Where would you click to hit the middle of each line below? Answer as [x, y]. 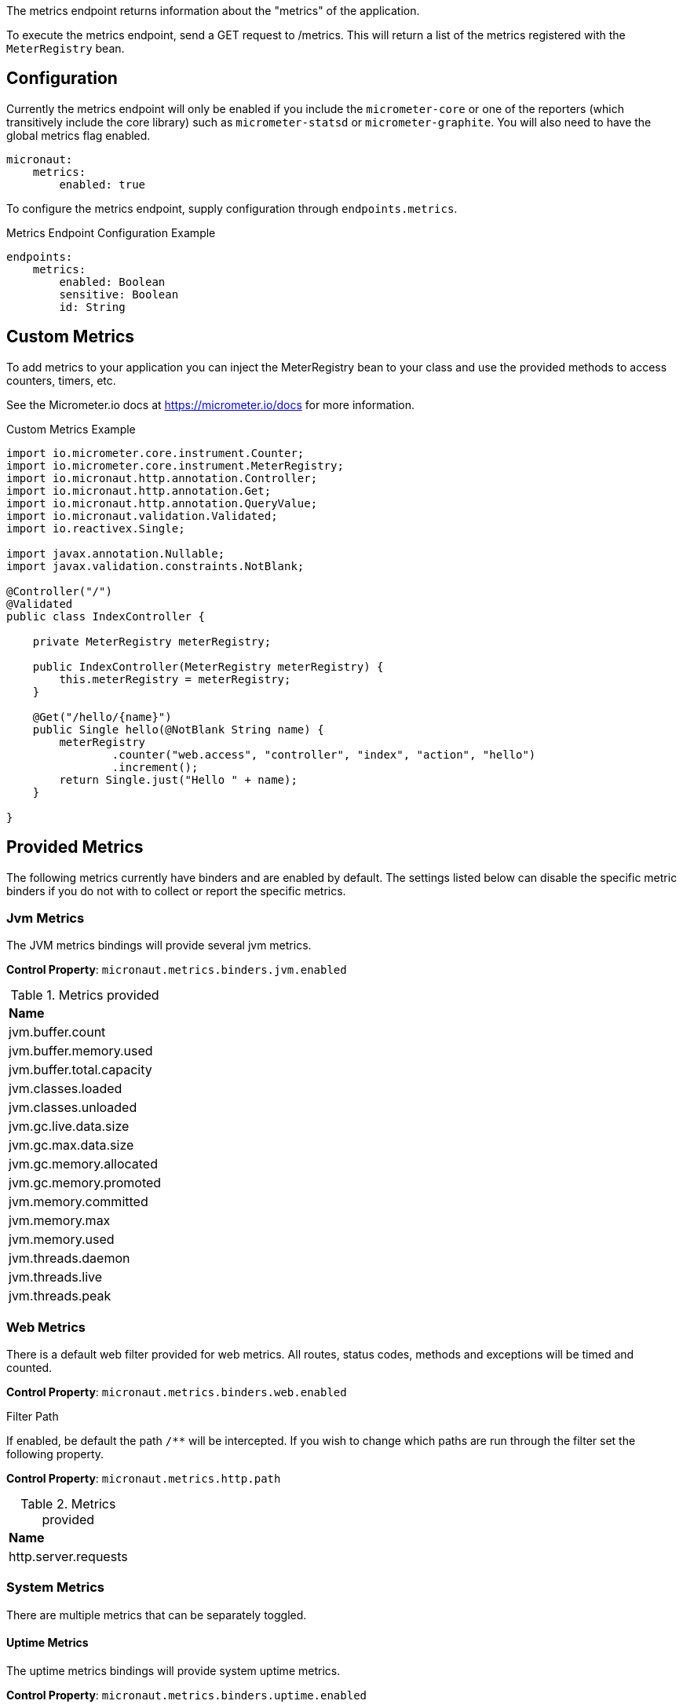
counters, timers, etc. [61, 380]
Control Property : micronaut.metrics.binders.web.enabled [177, 1392]
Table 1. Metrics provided [85, 995]
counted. [29, 1368]
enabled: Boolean [112, 282]
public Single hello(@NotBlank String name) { [178, 729]
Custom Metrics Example [71, 429]
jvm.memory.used [62, 1240]
